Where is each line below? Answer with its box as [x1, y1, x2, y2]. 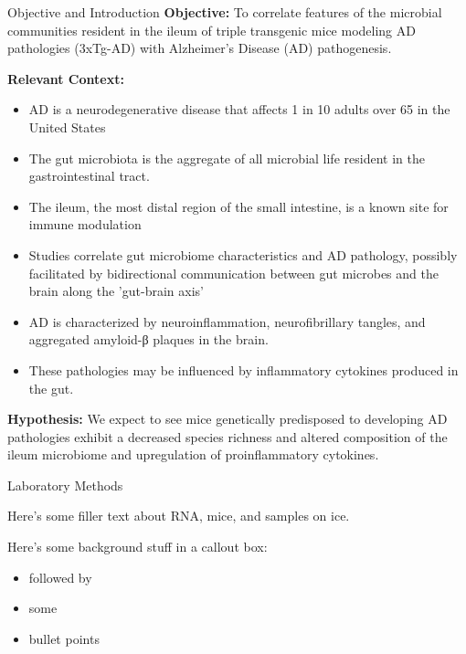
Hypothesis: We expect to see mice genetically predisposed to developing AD [7, 409, 448, 428]
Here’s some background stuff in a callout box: [7, 537, 268, 556]
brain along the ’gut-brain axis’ [28, 281, 204, 301]
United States [28, 117, 106, 136]
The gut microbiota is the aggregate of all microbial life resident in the [28, 148, 425, 167]
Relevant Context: [7, 69, 124, 88]
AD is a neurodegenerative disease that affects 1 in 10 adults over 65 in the [28, 100, 450, 119]
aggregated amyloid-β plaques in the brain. [28, 330, 269, 349]
